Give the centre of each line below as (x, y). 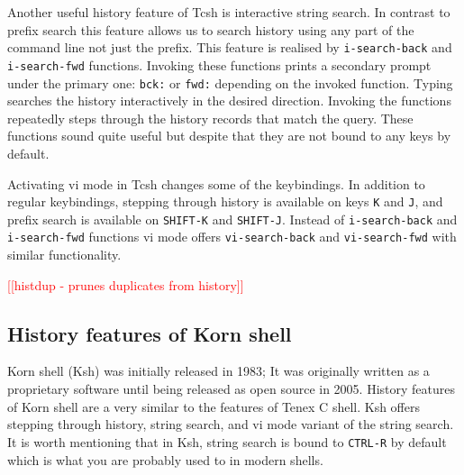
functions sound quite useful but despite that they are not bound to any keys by (229, 136)
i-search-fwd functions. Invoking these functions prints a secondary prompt (219, 64)
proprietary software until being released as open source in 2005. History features (231, 389)
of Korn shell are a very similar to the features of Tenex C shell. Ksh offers (214, 406)
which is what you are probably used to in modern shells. (165, 459)
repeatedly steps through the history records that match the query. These (210, 118)
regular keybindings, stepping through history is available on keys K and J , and (225, 201)
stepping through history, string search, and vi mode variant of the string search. (231, 424)
